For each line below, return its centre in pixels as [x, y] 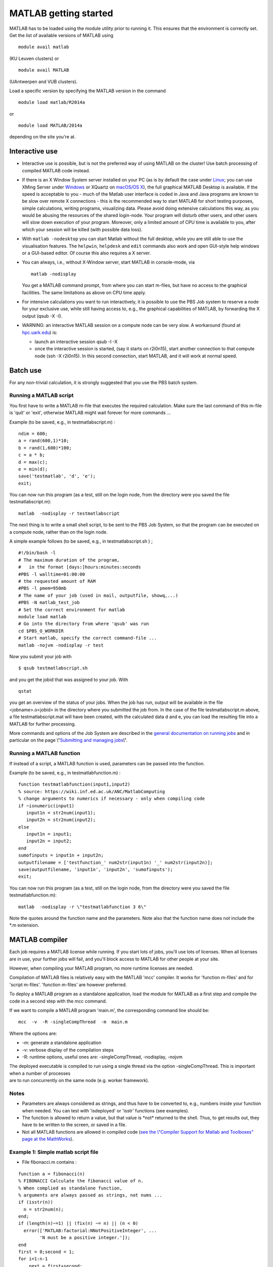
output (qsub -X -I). [42, 316]
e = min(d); [33, 469]
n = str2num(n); [44, 1209]
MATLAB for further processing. [42, 724]
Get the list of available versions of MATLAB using [61, 35]
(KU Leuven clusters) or [34, 58]
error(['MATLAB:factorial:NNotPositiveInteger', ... [90, 1231]
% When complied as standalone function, [70, 1188]
